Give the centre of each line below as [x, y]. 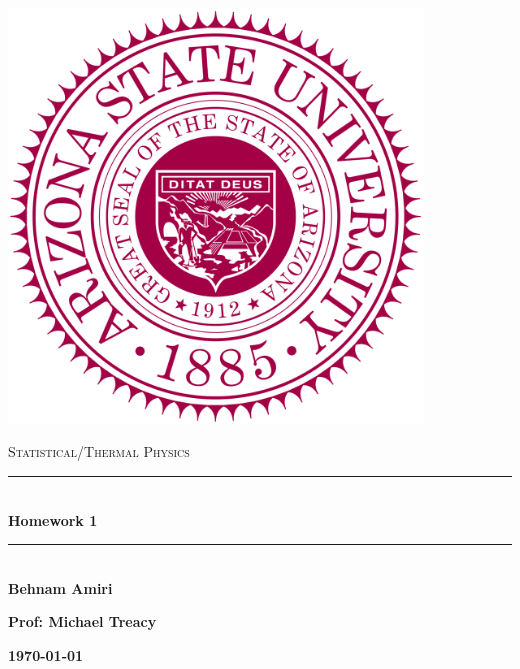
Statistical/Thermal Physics [99, 451]
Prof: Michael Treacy [82, 621]
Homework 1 [53, 519]
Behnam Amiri [60, 587]
